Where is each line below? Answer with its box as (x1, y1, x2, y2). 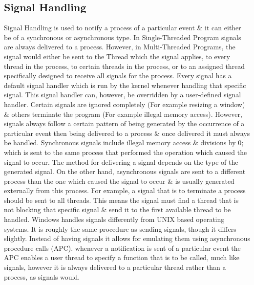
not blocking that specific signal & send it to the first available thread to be (4, 204, 231, 215)
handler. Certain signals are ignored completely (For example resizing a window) (4, 99, 245, 109)
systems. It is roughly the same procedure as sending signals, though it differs (4, 223, 236, 234)
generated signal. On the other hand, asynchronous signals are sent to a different (4, 166, 246, 176)
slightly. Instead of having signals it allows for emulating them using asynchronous (4, 233, 250, 243)
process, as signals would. (4, 271, 80, 282)
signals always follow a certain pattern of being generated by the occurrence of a (4, 118, 245, 129)
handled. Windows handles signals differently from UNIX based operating (4, 214, 225, 224)
